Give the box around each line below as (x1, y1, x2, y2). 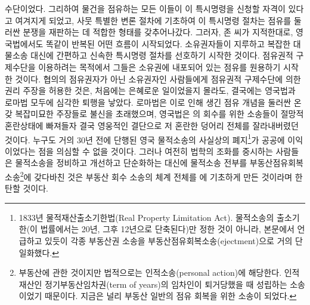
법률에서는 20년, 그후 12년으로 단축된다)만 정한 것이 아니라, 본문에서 (40, 223, 294, 235)
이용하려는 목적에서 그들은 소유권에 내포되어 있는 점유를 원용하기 (38, 60, 281, 73)
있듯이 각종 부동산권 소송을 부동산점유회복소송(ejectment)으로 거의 (45, 235, 293, 247)
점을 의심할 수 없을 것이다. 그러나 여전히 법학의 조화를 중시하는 (38, 144, 273, 157)
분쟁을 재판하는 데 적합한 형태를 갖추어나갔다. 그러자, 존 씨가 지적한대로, (23, 26, 293, 38)
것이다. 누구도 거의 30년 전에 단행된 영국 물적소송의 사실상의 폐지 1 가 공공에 (5, 131, 285, 146)
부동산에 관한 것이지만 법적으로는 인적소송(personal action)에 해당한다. (18, 266, 282, 279)
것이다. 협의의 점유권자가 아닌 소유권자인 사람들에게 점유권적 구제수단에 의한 (15, 72, 301, 85)
